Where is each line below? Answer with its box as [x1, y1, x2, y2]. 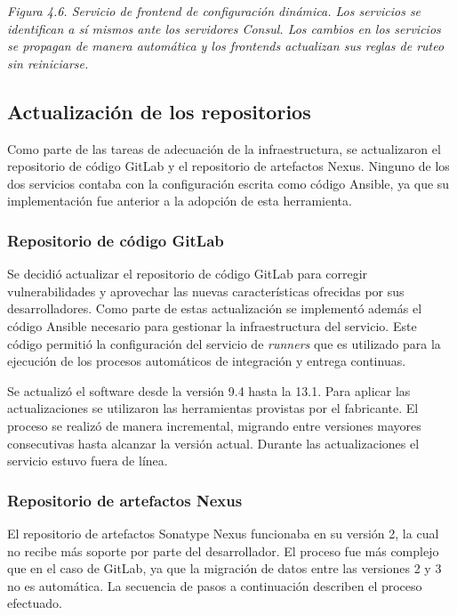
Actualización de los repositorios [7, 97, 311, 125]
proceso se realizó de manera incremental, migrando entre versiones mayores [7, 416, 421, 434]
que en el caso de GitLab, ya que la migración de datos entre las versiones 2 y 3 [7, 559, 442, 578]
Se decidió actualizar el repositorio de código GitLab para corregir [7, 264, 368, 283]
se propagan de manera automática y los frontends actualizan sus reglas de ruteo [7, 36, 445, 55]
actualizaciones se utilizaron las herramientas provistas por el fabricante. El [7, 399, 419, 417]
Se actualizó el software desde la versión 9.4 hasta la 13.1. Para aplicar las [7, 381, 411, 400]
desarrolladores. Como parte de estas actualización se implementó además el [7, 299, 422, 318]
